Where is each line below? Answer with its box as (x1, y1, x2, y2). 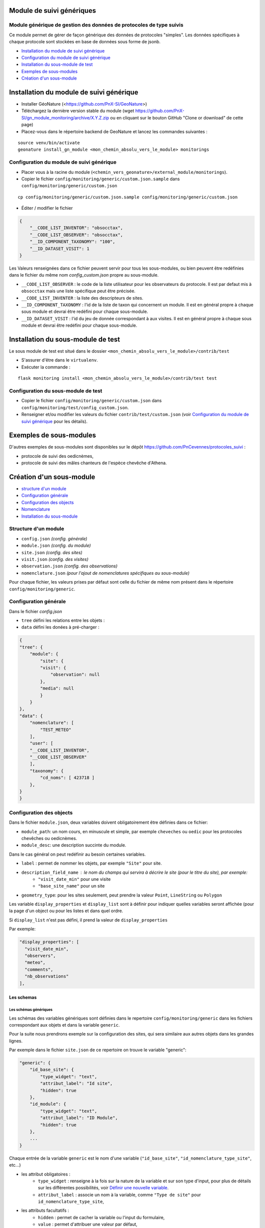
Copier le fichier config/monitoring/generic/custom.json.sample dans (21, 176, 180, 182)
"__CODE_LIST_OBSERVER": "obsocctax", (29, 232, 123, 238)
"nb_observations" (25, 974, 69, 979)
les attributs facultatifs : (21, 1207, 69, 1213)
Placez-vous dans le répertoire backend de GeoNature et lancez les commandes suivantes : (21, 128, 208, 135)
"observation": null (50, 672, 100, 677)
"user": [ (29, 741, 53, 746)
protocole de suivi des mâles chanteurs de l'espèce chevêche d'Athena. (21, 460, 167, 466)
